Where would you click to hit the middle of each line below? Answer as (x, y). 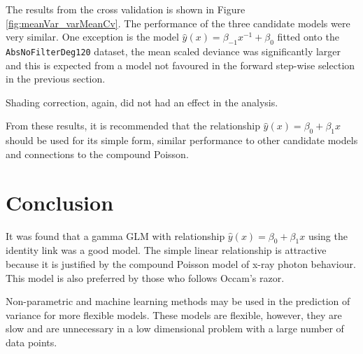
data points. (31, 342)
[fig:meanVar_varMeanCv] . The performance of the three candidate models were (178, 23)
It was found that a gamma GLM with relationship (115, 235)
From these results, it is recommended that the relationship (133, 126)
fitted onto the (308, 37)
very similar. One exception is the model (92, 37)
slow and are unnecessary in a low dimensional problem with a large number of (175, 328)
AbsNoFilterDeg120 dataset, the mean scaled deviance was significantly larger (173, 51)
